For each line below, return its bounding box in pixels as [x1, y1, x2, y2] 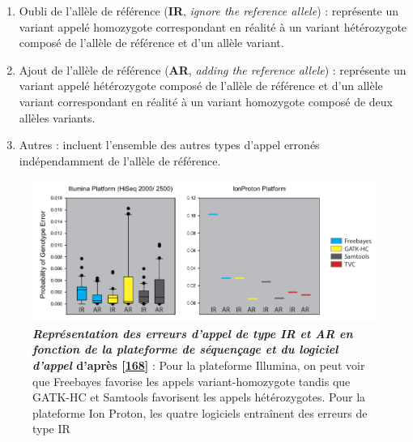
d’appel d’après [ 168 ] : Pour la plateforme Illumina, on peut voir [32, 357, 365, 374]
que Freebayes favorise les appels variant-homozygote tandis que [32, 372, 351, 389]
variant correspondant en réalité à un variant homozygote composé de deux [19, 92, 393, 109]
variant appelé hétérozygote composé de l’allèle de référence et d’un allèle [19, 77, 383, 94]
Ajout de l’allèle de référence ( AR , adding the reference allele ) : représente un [19, 61, 407, 78]
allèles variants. [19, 109, 96, 126]
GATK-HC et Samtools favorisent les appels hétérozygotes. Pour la [32, 388, 366, 406]
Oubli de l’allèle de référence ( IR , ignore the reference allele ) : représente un [19, 2, 399, 19]
